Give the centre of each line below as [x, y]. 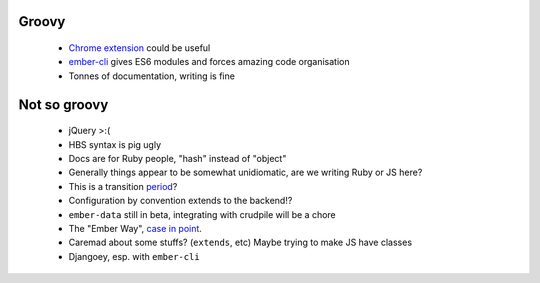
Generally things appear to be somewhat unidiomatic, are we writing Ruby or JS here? [245, 172]
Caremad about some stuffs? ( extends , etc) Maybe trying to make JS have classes [240, 242]
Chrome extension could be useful [139, 48]
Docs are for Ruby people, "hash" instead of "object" [177, 158]
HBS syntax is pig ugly [115, 144]
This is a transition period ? [123, 186]
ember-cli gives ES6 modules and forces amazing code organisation [209, 62]
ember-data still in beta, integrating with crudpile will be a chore [202, 214]
